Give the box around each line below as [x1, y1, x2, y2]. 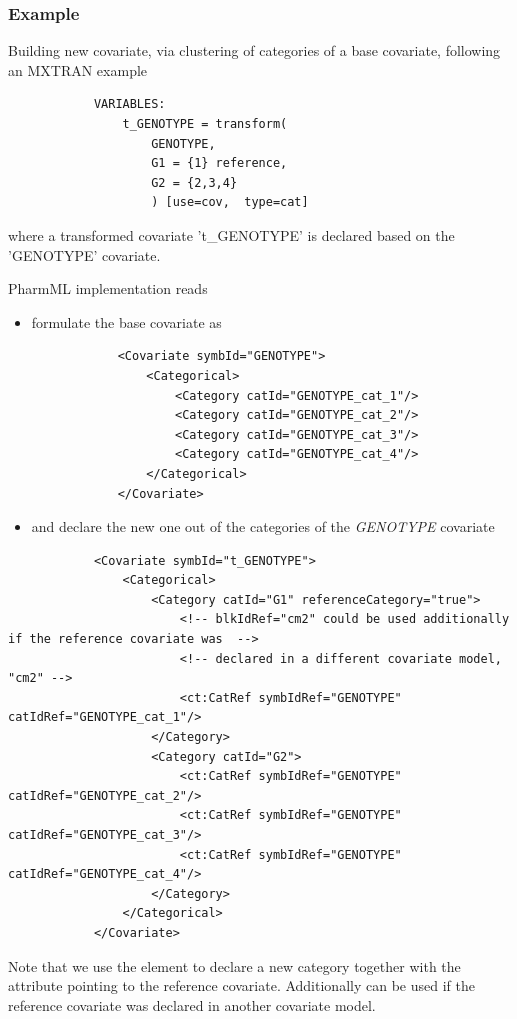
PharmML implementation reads [8, 278, 208, 299]
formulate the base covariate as [31, 311, 222, 332]
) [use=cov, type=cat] [151, 195, 309, 210]
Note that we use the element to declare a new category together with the [8, 955, 461, 976]
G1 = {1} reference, [151, 156, 288, 171]
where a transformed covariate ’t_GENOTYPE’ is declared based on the [8, 224, 455, 245]
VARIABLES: [93, 97, 166, 112]
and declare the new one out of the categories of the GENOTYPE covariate [31, 516, 495, 537]
